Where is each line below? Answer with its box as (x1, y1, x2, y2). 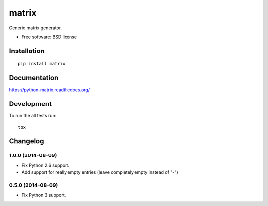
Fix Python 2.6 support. (21, 162, 69, 168)
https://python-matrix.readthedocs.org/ (9, 87, 90, 93)
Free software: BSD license (21, 34, 77, 40)
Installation (9, 47, 45, 55)
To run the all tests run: (9, 113, 57, 119)
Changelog (9, 137, 44, 146)
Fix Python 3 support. (21, 192, 66, 198)
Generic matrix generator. (9, 25, 62, 31)
